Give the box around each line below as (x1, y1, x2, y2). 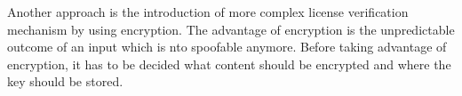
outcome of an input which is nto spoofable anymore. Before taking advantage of (7, 37, 447, 56)
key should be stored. (7, 72, 123, 91)
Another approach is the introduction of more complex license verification (7, 3, 409, 20)
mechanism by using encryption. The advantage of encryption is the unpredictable (7, 20, 455, 38)
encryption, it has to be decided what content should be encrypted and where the (7, 54, 451, 73)
